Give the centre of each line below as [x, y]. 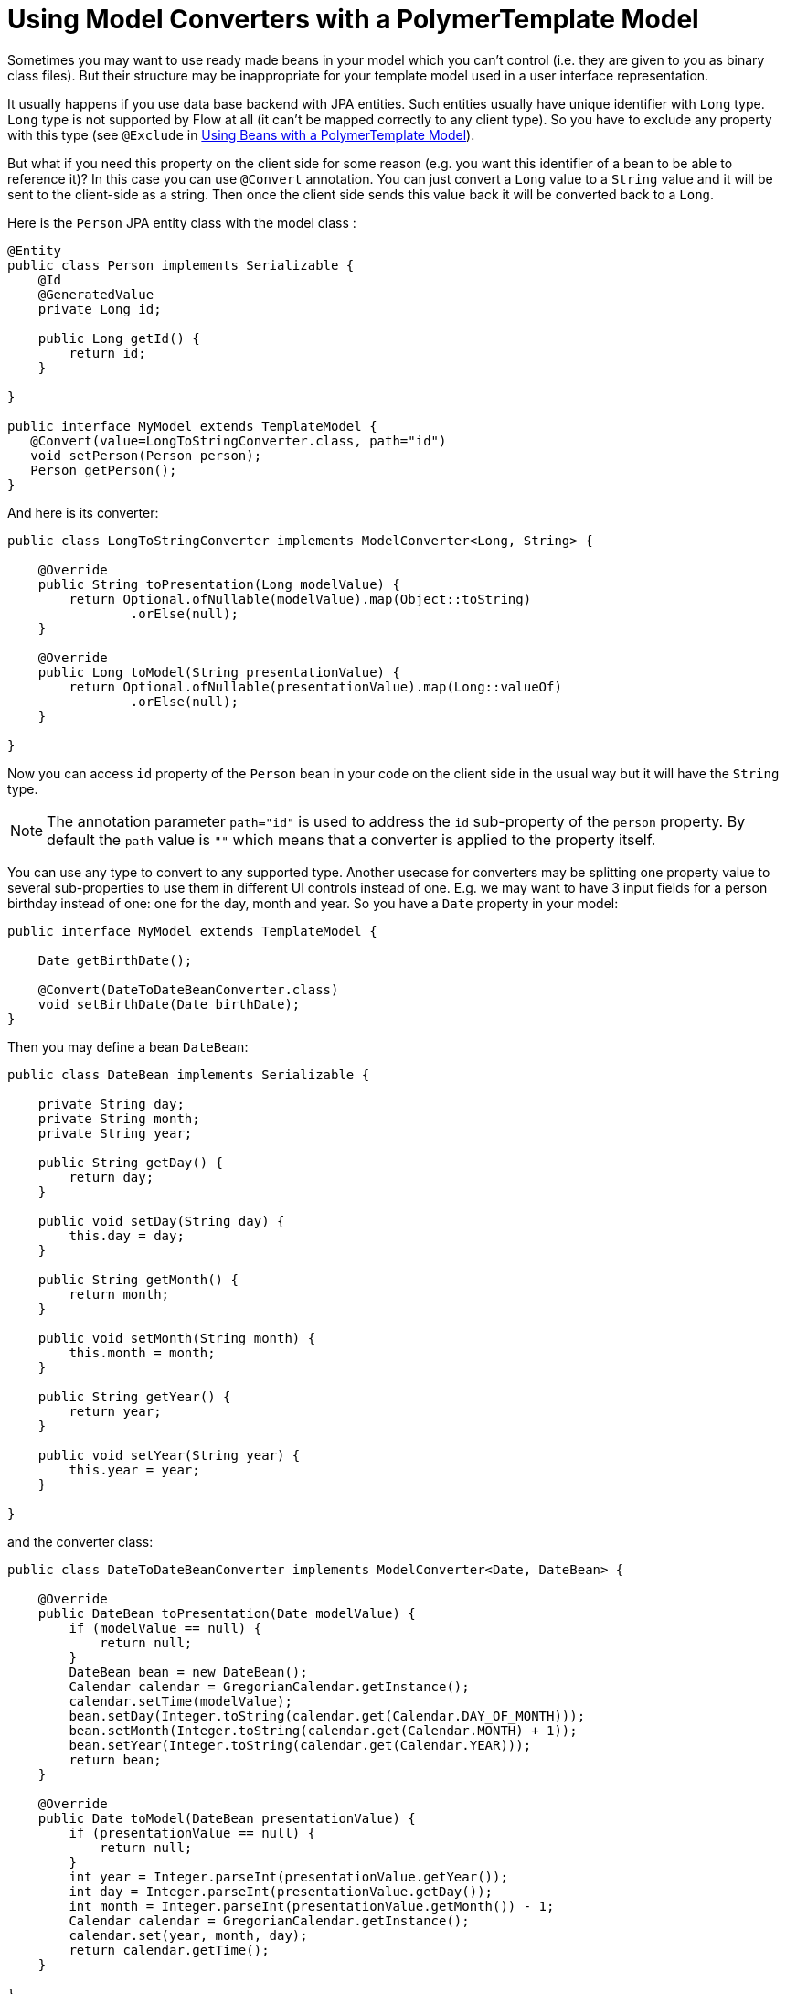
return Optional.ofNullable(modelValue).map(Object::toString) [300, 599]
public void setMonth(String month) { [177, 1338]
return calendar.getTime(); [169, 1950]
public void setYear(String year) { [169, 1455]
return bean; [115, 1759]
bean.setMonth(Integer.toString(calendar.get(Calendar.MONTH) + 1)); [323, 1730]
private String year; [115, 1133]
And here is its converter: [83, 512]
